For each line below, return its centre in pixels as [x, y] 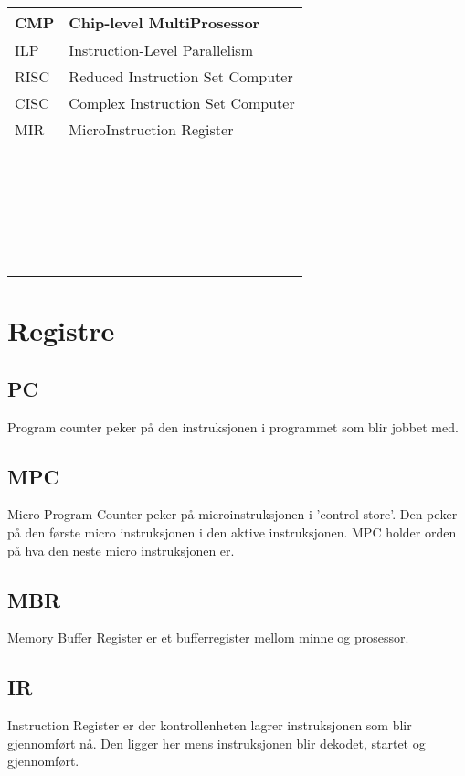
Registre [61, 330]
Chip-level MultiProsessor [164, 22]
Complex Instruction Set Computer [182, 103]
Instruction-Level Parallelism [161, 50]
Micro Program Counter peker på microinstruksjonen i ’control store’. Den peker [232, 514]
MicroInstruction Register [151, 129]
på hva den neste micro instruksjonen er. [121, 550]
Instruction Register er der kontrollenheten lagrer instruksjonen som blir [210, 725]
